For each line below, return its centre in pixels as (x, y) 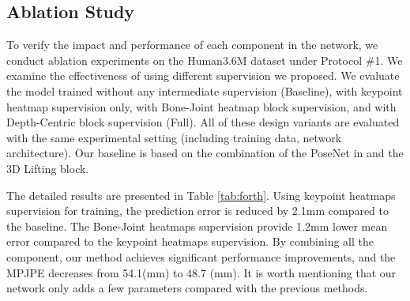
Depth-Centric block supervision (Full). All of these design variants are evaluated (203, 122)
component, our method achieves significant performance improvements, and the (201, 256)
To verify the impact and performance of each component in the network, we (192, 45)
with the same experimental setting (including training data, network (174, 137)
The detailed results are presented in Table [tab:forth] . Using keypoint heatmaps (201, 195)
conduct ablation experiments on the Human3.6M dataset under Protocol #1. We (205, 60)
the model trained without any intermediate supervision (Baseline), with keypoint (205, 90)
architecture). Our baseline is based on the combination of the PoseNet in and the (205, 153)
